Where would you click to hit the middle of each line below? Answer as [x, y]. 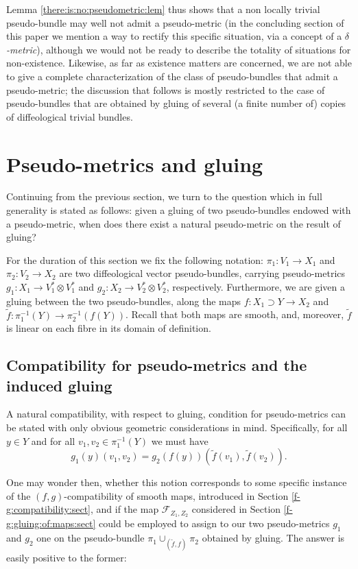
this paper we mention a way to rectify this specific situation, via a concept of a [174, 36]
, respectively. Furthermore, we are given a [255, 287]
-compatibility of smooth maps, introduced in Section [176, 495]
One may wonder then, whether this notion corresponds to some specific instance [177, 482]
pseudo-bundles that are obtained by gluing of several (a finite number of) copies [176, 103]
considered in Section [236, 509]
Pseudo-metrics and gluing [135, 164]
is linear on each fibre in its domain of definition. [109, 328]
